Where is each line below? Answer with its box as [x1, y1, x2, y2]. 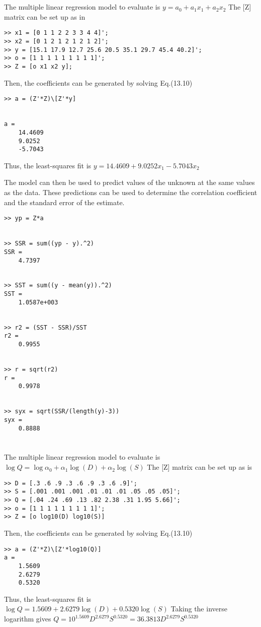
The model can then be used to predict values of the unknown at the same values [4, 177, 255, 187]
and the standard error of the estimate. [4, 197, 125, 207]
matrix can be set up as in [4, 11, 85, 22]
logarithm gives [4, 613, 51, 623]
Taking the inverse [170, 603, 227, 614]
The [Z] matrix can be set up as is [147, 462, 252, 472]
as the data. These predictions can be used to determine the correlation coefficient [4, 187, 257, 198]
